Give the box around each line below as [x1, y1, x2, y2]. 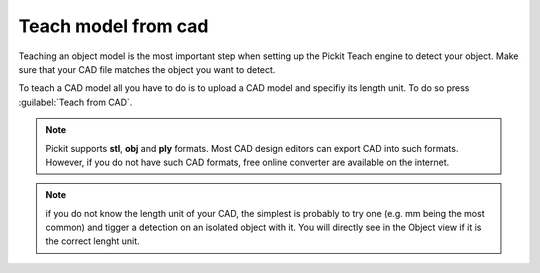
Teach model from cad [18, 15, 209, 37]
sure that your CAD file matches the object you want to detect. [18, 63, 276, 75]
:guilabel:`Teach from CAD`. [18, 96, 133, 108]
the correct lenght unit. [45, 235, 140, 247]
